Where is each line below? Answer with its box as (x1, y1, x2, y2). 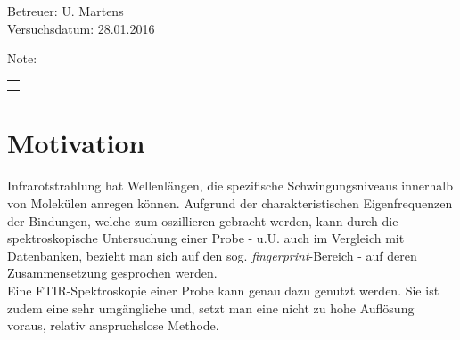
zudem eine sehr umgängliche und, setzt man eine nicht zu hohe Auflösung (7, 298, 415, 317)
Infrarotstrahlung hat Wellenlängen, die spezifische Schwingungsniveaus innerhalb (7, 176, 453, 195)
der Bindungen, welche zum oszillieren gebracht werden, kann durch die (7, 211, 398, 230)
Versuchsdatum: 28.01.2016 (7, 19, 155, 37)
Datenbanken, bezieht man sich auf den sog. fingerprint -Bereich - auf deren (7, 246, 417, 264)
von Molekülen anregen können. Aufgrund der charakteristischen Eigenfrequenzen (7, 194, 453, 212)
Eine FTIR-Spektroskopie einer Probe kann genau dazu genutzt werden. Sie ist (7, 280, 439, 299)
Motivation (7, 125, 145, 161)
